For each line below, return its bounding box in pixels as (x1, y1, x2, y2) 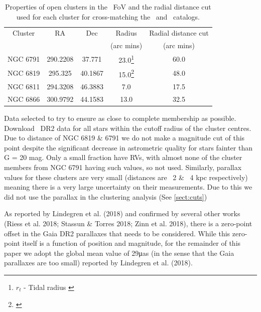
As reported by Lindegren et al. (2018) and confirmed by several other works (4, 208, 240, 219)
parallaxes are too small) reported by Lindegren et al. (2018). (4, 257, 193, 268)
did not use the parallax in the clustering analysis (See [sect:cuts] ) (4, 191, 207, 202)
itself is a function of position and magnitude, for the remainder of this (22, 238, 241, 248)
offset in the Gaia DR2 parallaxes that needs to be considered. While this (4, 228, 230, 238)
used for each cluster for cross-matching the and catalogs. (16, 11, 200, 22)
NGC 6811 (8, 81, 40, 92)
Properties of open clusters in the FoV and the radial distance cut (5, 2, 211, 12)
